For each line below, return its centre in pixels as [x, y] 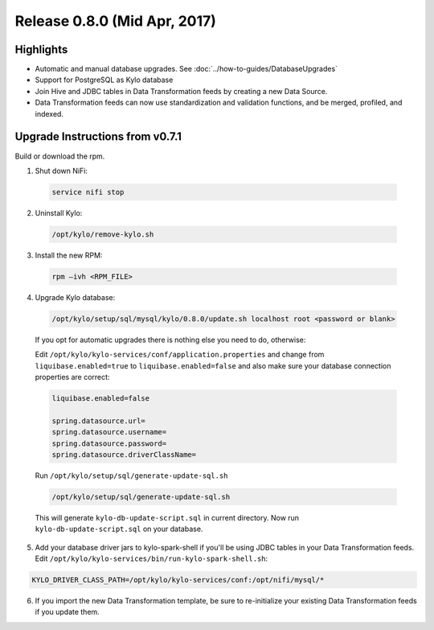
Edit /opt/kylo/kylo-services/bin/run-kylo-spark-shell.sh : [151, 558]
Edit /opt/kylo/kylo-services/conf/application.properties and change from [180, 355]
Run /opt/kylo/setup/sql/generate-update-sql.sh [131, 476]
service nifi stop [88, 192]
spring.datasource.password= [109, 443]
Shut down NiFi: [61, 171]
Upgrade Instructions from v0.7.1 [98, 137]
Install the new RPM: [69, 255]
